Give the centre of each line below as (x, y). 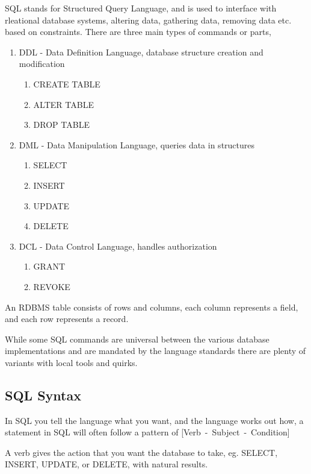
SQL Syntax (43, 395)
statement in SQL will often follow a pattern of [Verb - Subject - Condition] (147, 432)
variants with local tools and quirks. (71, 362)
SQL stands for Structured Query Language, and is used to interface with (141, 8)
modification (42, 64)
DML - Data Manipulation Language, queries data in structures (137, 144)
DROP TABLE (61, 125)
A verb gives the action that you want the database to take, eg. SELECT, (141, 452)
